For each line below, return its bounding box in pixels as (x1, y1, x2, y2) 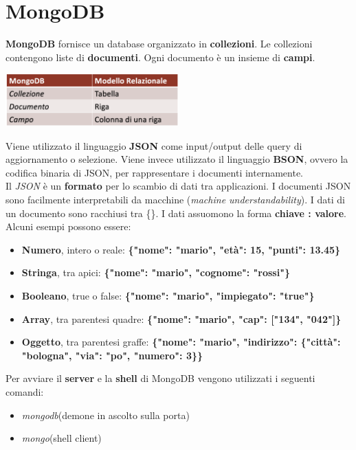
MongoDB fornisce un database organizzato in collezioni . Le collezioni (5, 36, 313, 51)
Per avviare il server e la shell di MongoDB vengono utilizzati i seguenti (5, 371, 315, 385)
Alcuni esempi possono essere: (5, 219, 131, 234)
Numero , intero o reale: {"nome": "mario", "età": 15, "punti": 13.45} (21, 242, 341, 256)
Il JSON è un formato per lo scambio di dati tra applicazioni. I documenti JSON (5, 179, 351, 193)
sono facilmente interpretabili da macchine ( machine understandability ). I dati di (5, 192, 345, 207)
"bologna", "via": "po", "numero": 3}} (21, 348, 203, 362)
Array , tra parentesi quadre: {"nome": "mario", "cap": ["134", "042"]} (21, 311, 342, 326)
